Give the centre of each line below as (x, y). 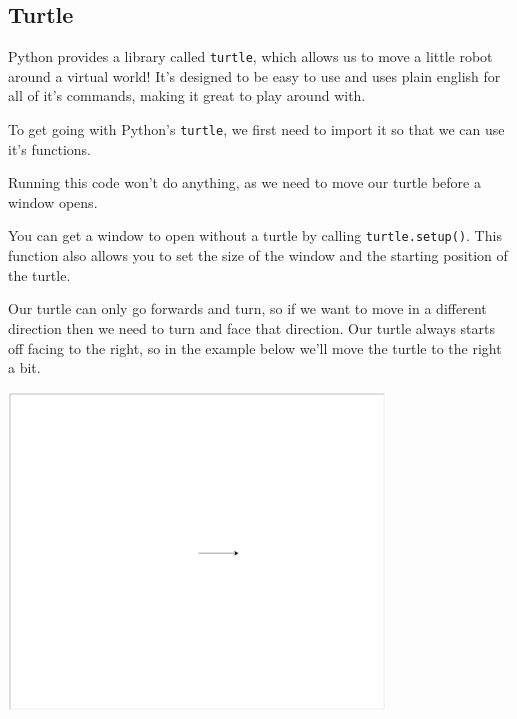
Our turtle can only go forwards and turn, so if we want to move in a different (247, 308)
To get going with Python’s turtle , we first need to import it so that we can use (256, 129)
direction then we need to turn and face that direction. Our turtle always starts (251, 327)
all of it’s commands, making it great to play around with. (187, 95)
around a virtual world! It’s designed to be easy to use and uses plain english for (254, 75)
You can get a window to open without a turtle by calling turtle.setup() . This (255, 235)
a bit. (24, 367)
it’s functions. (50, 148)
